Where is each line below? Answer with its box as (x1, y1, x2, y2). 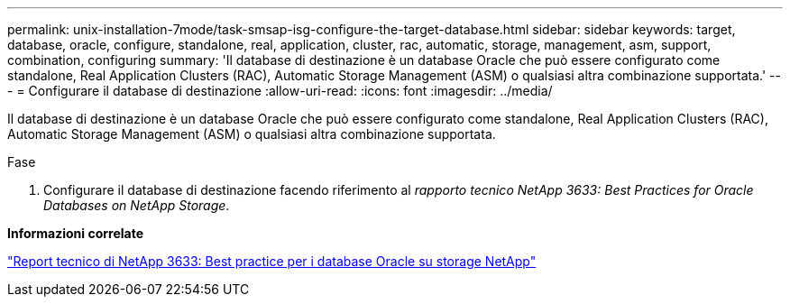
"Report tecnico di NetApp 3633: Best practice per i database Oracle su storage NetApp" (7, 253, 537, 269)
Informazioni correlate (7, 226, 144, 241)
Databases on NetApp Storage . (43, 198, 230, 213)
